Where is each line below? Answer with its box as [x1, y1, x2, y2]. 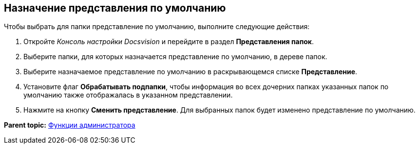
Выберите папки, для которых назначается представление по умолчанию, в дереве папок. [23, 52, 327, 61]
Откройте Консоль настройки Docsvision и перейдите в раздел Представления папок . [23, 37, 314, 46]
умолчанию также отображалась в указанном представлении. [23, 91, 233, 99]
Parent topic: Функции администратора [4, 121, 135, 130]
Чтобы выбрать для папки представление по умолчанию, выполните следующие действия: [4, 22, 310, 31]
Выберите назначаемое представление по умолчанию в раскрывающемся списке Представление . [23, 67, 358, 76]
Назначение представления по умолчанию [4, 2, 226, 14]
